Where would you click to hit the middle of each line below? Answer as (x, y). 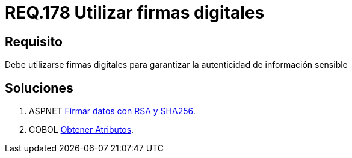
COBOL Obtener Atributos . (82, 130)
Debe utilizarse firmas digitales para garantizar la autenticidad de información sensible (176, 65)
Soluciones (39, 88)
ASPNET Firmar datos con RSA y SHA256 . (112, 111)
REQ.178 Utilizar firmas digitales (135, 13)
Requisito (34, 41)
